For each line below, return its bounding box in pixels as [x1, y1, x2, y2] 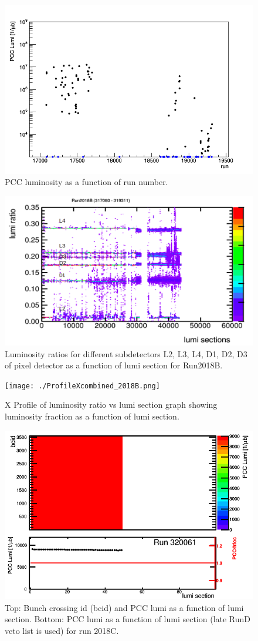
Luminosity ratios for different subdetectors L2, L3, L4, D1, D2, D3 [5, 347, 247, 360]
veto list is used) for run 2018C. [5, 624, 119, 636]
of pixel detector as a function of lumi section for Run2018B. [5, 359, 223, 371]
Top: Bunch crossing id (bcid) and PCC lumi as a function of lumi [5, 601, 244, 613]
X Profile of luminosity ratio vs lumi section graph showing [5, 398, 218, 411]
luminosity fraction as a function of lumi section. [5, 410, 179, 422]
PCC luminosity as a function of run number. [5, 176, 168, 188]
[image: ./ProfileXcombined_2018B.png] [5, 381, 160, 390]
